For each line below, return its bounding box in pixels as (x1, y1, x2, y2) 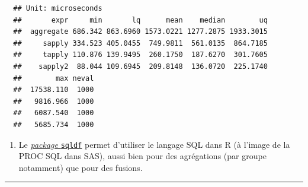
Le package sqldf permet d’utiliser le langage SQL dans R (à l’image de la (18, 138, 290, 150)
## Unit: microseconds (13, 4, 102, 12)
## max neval (13, 74, 94, 83)
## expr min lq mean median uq (13, 15, 268, 24)
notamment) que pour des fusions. (18, 161, 143, 173)
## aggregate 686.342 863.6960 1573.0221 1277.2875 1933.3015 (13, 27, 268, 36)
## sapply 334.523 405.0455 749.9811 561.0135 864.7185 (13, 39, 268, 47)
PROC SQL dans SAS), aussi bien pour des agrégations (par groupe (18, 150, 267, 162)
